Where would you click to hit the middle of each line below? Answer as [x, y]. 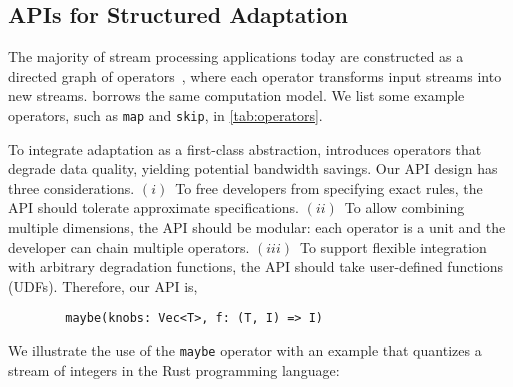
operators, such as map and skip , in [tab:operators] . [165, 114]
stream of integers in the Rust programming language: [174, 369]
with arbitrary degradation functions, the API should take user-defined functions [256, 266]
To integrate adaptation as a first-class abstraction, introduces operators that [245, 148]
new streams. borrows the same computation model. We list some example [236, 95]
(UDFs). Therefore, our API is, [103, 285]
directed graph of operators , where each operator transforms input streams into [255, 75]
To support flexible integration [393, 246]
